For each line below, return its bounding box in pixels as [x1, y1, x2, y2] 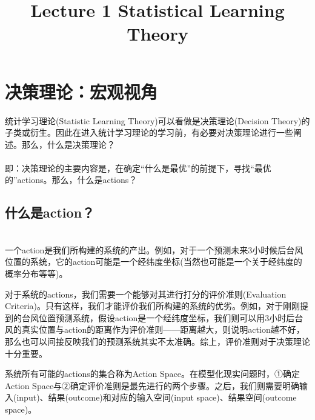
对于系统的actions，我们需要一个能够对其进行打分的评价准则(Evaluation [5, 287, 287, 300]
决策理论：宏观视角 [5, 79, 158, 104]
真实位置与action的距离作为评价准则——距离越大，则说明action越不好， [21, 323, 305, 336]
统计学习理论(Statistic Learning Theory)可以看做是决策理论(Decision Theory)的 [5, 114, 310, 127]
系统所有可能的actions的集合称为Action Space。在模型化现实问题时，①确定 [5, 367, 300, 380]
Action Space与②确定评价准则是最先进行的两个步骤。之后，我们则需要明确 [5, 379, 300, 392]
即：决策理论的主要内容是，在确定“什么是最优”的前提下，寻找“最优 [5, 161, 271, 174]
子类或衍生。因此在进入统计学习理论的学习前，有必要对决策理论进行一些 [5, 126, 293, 139]
